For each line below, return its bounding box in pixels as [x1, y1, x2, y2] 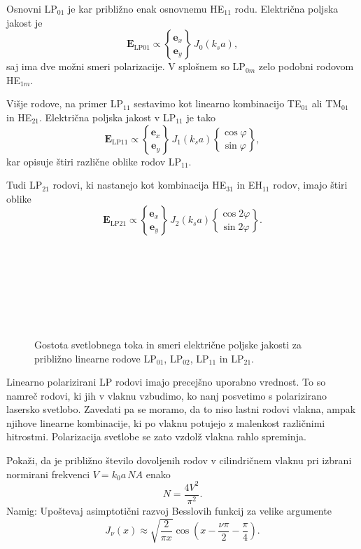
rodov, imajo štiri [273, 177, 348, 192]
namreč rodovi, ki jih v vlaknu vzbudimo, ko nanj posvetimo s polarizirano [6, 388, 327, 402]
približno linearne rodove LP [34, 351, 157, 365]
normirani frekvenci [6, 466, 90, 481]
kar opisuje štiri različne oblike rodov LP [6, 154, 181, 168]
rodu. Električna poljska [234, 1, 339, 15]
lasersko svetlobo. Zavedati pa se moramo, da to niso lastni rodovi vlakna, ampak [6, 402, 356, 416]
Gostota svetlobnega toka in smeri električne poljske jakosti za [34, 337, 302, 351]
